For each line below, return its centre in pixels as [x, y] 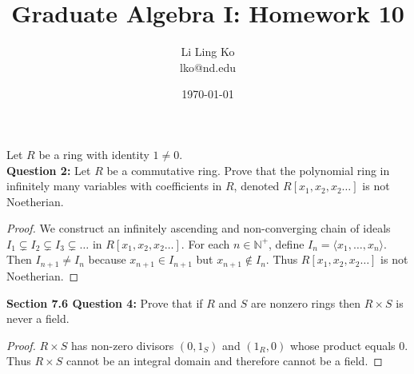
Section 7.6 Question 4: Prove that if [105, 302]
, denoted [257, 186]
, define [287, 243]
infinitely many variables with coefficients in [114, 186]
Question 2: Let [49, 170]
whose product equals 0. [349, 345]
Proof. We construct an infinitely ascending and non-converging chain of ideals [199, 228]
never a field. [38, 318]
